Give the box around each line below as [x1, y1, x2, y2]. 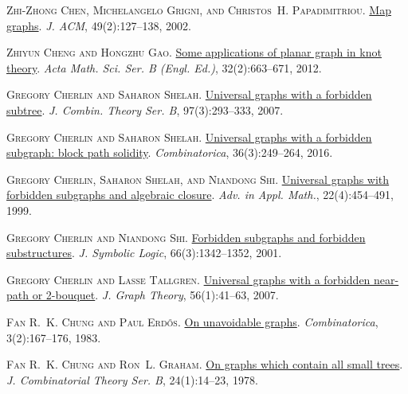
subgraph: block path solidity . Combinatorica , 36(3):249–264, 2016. [6, 144, 333, 161]
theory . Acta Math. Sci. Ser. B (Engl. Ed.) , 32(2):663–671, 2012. [6, 59, 322, 76]
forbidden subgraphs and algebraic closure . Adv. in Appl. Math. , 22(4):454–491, [6, 186, 394, 203]
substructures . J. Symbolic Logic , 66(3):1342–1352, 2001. [6, 244, 282, 261]
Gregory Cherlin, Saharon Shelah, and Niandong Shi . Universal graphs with [6, 170, 390, 187]
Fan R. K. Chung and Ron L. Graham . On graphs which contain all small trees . [6, 356, 403, 373]
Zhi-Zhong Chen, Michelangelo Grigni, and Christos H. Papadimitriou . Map [6, 2, 391, 18]
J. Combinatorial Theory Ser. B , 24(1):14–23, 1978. [6, 371, 258, 388]
